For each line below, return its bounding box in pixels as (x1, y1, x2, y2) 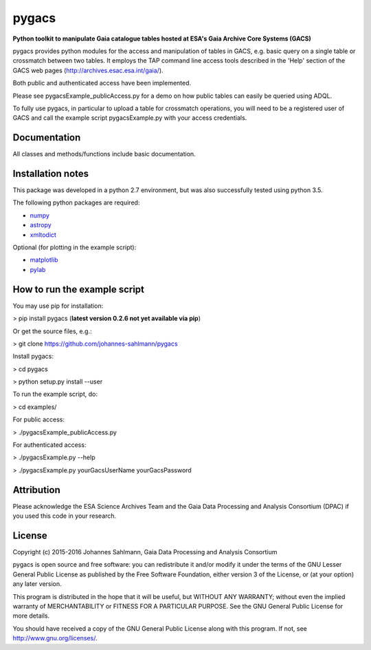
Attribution (12, 484, 61, 496)
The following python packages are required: (12, 198, 140, 207)
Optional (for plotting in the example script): (12, 243, 137, 251)
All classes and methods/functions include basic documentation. (12, 150, 196, 158)
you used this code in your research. (12, 512, 117, 520)
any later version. (12, 580, 62, 588)
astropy (30, 221, 52, 229)
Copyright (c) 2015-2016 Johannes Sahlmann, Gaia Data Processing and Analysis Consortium (12, 548, 278, 556)
